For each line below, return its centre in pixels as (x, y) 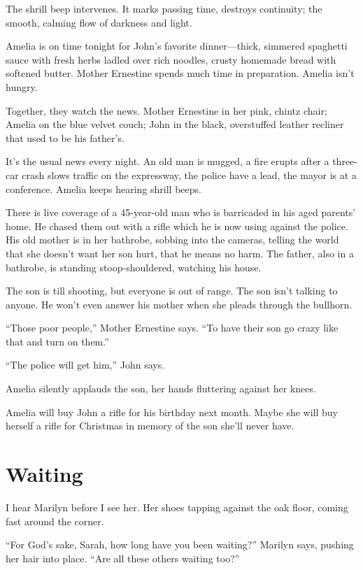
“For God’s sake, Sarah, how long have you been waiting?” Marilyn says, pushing (180, 544)
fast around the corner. (55, 521)
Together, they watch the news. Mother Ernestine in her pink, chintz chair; (166, 110)
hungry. (22, 86)
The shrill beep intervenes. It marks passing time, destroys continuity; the (164, 8)
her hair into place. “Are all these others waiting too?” (123, 558)
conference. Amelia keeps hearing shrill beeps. (104, 188)
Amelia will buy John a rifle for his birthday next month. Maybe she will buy (172, 412)
